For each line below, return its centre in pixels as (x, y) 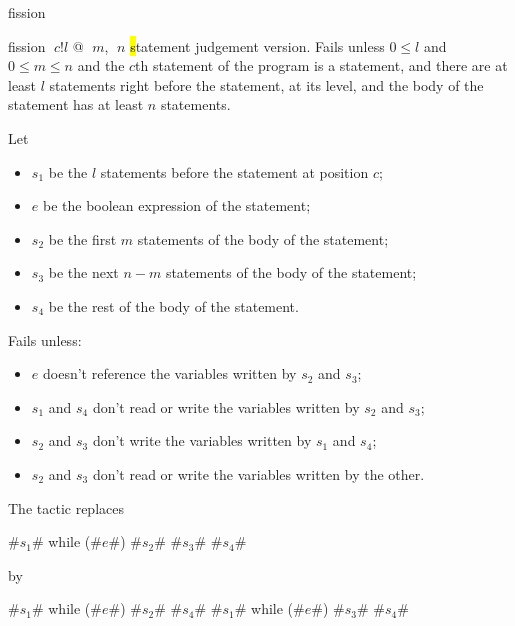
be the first (82, 238)
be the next (83, 272)
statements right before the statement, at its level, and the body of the (266, 84)
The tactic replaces (66, 507)
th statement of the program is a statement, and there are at (321, 65)
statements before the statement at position (234, 171)
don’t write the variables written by (202, 440)
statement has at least (76, 104)
